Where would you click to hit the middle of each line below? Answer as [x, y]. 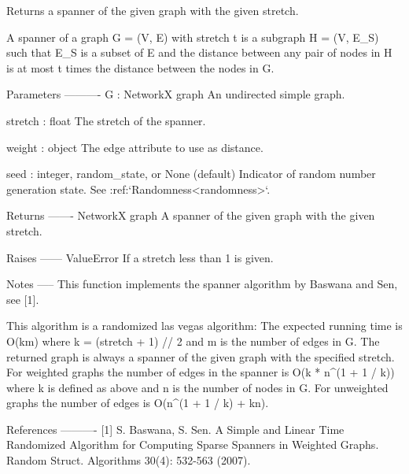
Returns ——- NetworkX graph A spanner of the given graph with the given [191, 215]
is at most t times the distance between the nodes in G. [140, 67]
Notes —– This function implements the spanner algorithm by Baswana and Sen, [202, 284]
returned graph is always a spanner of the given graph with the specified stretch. [201, 356]
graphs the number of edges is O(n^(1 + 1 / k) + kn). [138, 403]
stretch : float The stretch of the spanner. [106, 120]
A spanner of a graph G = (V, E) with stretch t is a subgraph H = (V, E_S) [193, 37]
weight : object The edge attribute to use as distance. [135, 147]
